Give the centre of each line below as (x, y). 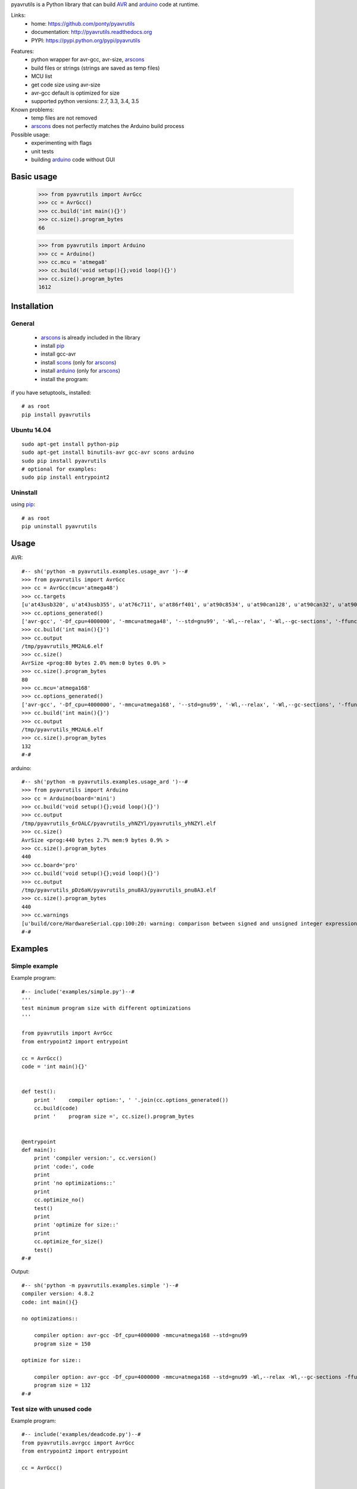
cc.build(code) (56, 1108)
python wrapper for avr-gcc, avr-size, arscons (88, 60)
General (23, 323)
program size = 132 (62, 1385)
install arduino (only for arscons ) (80, 371)
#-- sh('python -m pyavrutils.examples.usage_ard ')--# (105, 781)
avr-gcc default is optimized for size (76, 93)
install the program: (65, 379)
